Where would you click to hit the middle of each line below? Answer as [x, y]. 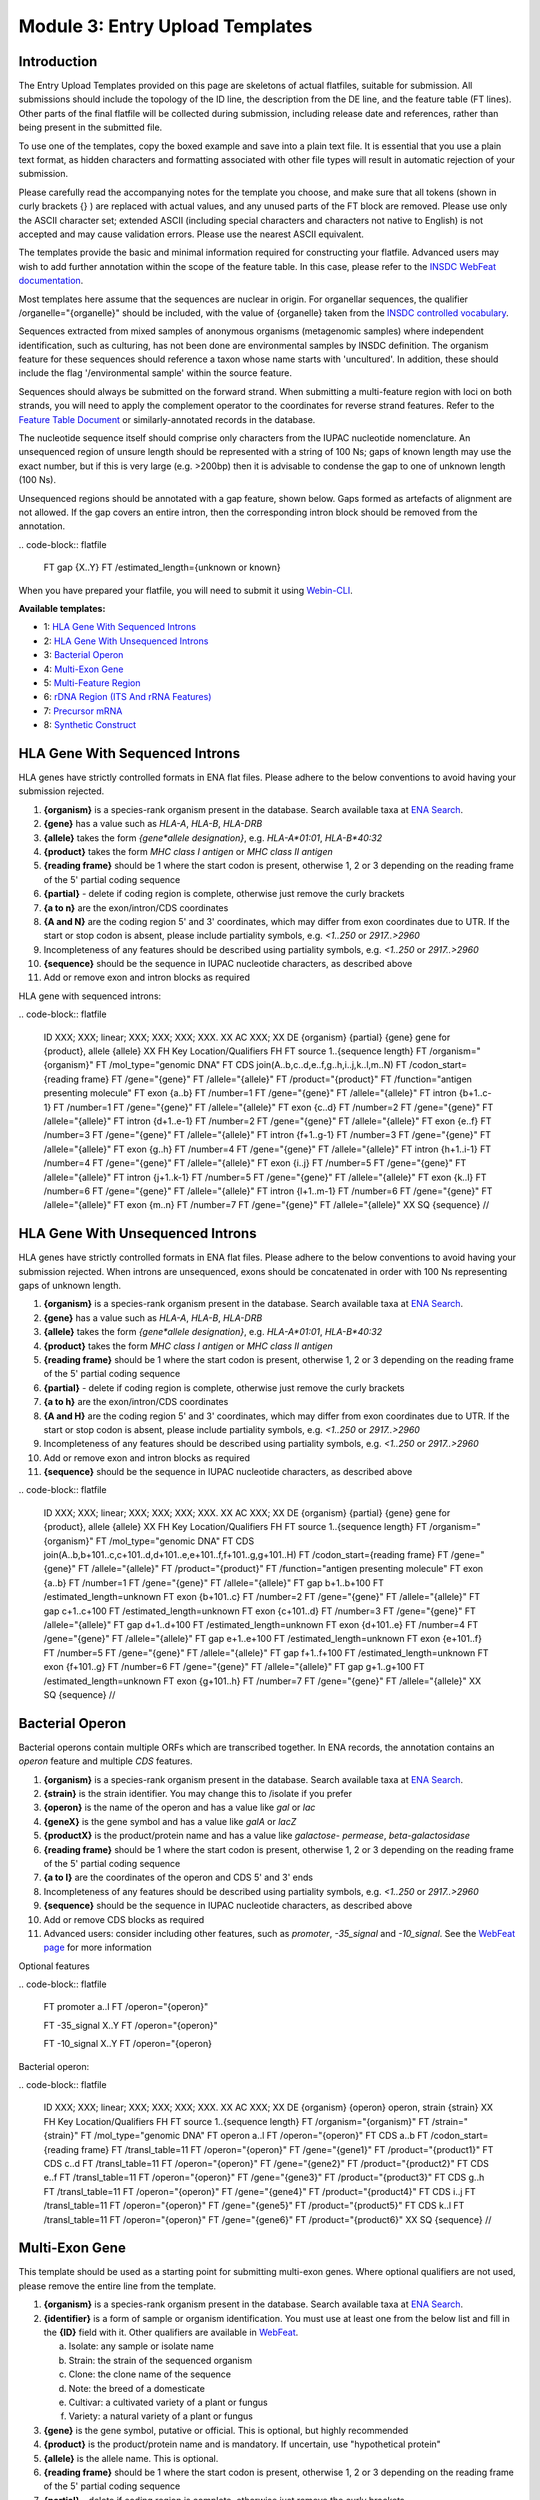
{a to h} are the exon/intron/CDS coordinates [136, 1402]
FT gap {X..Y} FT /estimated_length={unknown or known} [162, 567]
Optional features [54, 1966]
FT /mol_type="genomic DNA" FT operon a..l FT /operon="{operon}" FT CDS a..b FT [254, 2136]
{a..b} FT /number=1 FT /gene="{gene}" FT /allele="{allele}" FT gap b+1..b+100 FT [213, 1582]
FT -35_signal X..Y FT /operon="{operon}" [131, 2025]
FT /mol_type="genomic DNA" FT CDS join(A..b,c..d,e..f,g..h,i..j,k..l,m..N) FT [251, 1065]
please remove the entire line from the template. [117, 2286]
